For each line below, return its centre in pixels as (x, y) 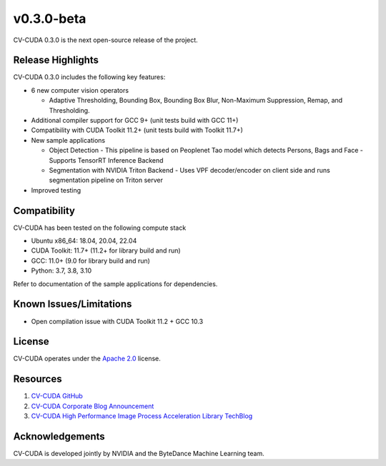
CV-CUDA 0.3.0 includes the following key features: (89, 77)
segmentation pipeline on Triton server (106, 180)
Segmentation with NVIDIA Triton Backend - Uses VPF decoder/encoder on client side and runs (189, 170)
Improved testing (56, 190)
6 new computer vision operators (80, 90)
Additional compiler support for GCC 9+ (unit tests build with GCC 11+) (135, 121)
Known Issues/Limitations (73, 304)
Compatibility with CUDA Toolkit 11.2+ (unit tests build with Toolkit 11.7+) (137, 130)
